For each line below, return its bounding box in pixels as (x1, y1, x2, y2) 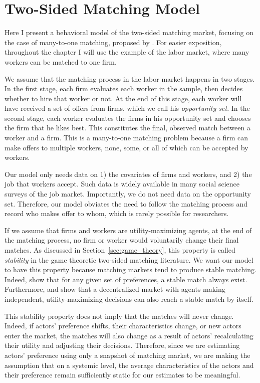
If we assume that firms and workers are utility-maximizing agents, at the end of (5, 225, 252, 235)
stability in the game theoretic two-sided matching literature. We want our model (5, 254, 253, 265)
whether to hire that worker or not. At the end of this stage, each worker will (5, 93, 242, 103)
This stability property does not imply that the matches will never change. (5, 310, 234, 321)
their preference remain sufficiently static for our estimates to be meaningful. (5, 369, 240, 380)
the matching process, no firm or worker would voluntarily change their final (5, 235, 239, 245)
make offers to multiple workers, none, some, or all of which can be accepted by (5, 142, 248, 152)
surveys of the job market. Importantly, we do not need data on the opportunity (5, 188, 251, 199)
